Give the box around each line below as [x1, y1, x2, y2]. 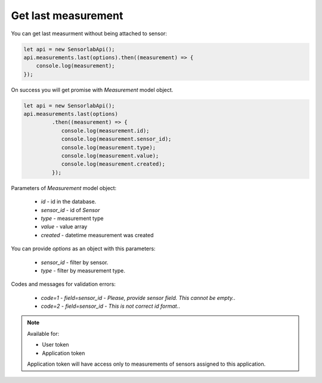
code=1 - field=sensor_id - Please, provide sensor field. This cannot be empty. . [41, 294, 236, 301]
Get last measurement [11, 9, 123, 22]
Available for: [27, 330, 60, 337]
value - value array [41, 223, 88, 230]
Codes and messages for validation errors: [11, 281, 116, 288]
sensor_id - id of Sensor [41, 206, 100, 213]
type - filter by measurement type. [41, 266, 125, 274]
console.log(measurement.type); [61, 144, 156, 151]
